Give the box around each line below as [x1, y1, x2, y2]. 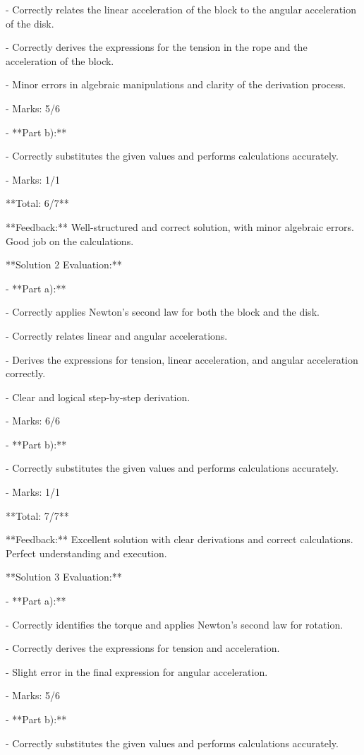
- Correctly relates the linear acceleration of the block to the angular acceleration [6, 2, 356, 16]
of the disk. [6, 16, 54, 30]
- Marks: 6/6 [6, 413, 61, 428]
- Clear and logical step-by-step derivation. [6, 389, 190, 404]
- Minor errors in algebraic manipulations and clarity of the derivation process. [6, 77, 346, 92]
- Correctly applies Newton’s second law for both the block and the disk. [6, 304, 320, 319]
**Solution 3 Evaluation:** [6, 569, 122, 584]
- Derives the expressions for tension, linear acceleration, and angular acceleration [6, 352, 358, 367]
